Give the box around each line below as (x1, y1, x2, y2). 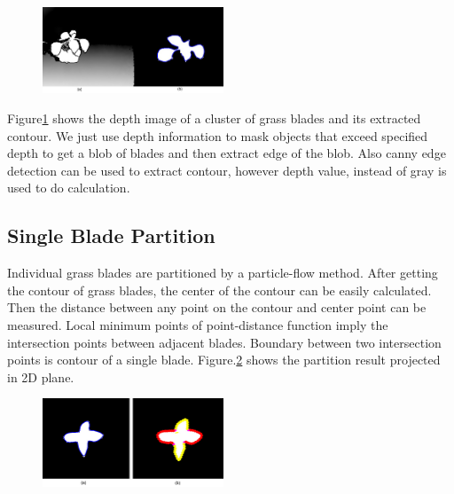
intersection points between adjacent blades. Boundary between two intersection (7, 333, 442, 351)
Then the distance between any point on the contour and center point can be (7, 298, 427, 317)
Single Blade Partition (7, 222, 215, 249)
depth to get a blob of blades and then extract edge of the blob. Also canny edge (7, 144, 446, 162)
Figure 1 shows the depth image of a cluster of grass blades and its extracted (7, 109, 421, 128)
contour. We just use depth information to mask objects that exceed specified (7, 126, 428, 145)
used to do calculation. (7, 178, 130, 197)
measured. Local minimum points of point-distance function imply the (7, 316, 388, 333)
